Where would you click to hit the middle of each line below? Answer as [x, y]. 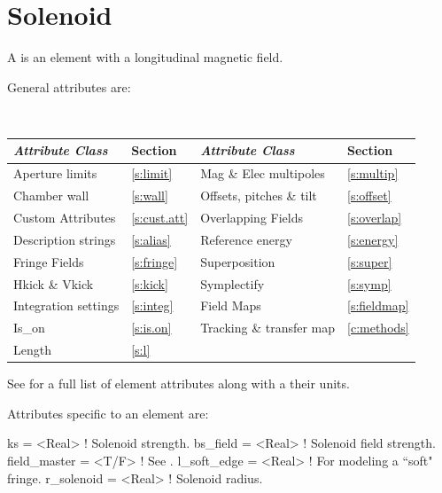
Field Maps [231, 305]
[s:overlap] [375, 217]
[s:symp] [369, 283]
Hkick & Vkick [54, 283]
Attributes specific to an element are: [108, 413]
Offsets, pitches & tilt [259, 196]
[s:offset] [369, 196]
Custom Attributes [65, 217]
